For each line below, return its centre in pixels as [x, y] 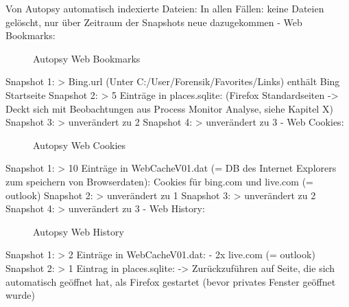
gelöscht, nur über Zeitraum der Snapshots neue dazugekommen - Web [154, 22]
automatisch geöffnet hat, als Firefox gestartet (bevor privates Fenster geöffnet [171, 281]
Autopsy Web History [79, 231]
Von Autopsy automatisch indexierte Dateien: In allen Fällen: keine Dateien [165, 8]
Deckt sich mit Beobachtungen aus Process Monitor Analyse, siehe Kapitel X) [169, 108]
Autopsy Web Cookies [80, 145]
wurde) [20, 295]
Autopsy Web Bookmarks [87, 58]
